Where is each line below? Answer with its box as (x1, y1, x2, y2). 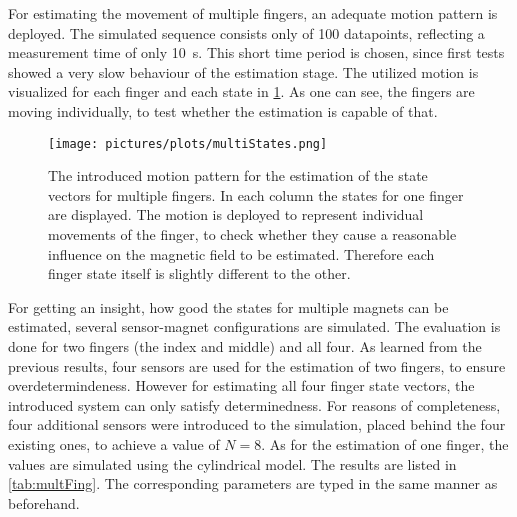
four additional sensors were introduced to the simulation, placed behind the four (8, 414, 506, 435)
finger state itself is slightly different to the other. (48, 263, 351, 284)
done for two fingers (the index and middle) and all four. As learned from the (8, 335, 482, 356)
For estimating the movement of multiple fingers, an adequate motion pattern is (8, 3, 498, 23)
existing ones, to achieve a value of (8, 433, 220, 454)
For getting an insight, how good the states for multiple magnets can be (8, 296, 449, 317)
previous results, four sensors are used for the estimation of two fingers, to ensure (8, 355, 506, 376)
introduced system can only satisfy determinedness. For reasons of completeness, (8, 394, 501, 415)
